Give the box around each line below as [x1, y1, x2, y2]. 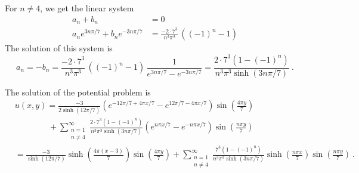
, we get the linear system [40, 2, 134, 14]
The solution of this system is [5, 42, 113, 54]
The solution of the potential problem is [5, 85, 151, 98]
